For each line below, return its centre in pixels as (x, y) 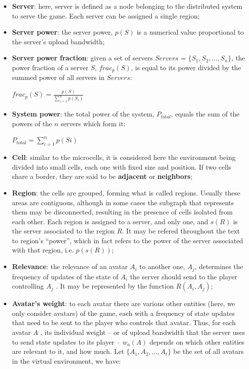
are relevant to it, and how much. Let (68, 351)
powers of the (32, 123)
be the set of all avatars (209, 351)
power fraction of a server (50, 67)
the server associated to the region (63, 231)
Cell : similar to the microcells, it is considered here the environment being (124, 157)
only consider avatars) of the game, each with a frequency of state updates (123, 313)
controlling (28, 286)
